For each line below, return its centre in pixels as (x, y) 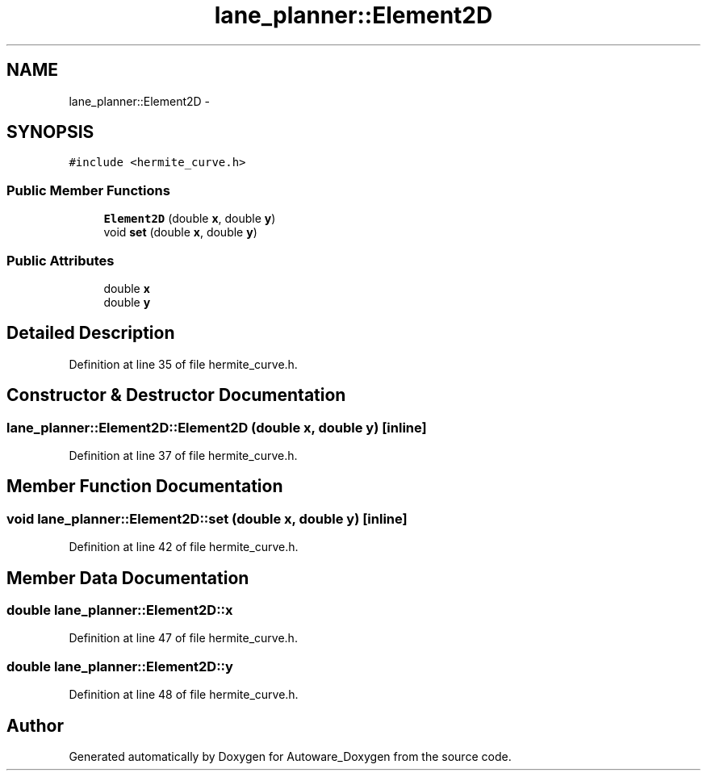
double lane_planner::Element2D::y (120, 666)
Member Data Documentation (128, 578)
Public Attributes (61, 260)
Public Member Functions (88, 190)
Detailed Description (91, 333)
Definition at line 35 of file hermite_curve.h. (183, 364)
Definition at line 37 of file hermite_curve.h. (183, 455)
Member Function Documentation (145, 487)
